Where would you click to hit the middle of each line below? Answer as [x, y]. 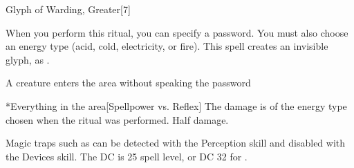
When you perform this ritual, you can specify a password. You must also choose [177, 32]
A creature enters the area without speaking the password [128, 83]
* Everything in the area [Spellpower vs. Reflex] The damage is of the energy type [176, 105]
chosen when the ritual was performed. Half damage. [117, 119]
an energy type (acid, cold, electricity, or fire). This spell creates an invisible [167, 46]
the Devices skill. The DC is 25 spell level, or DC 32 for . [127, 156]
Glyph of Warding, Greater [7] [68, 9]
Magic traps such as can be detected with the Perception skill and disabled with [176, 143]
